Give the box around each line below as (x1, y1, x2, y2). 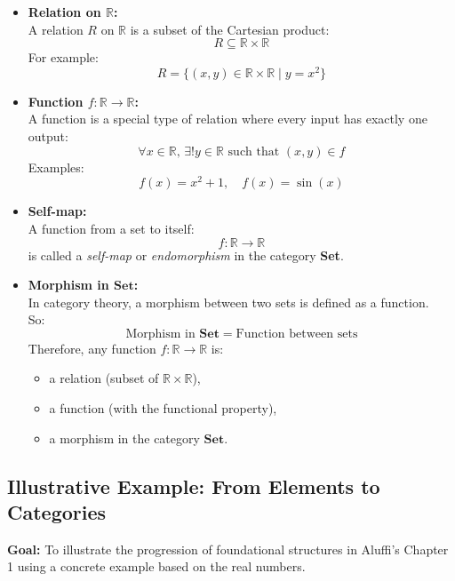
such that (227, 145, 280, 158)
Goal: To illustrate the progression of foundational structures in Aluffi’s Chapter (7, 539, 449, 558)
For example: (28, 48, 99, 67)
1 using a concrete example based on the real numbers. (7, 557, 306, 576)
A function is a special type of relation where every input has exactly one (28, 109, 427, 128)
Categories (7, 498, 107, 526)
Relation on (28, 3, 101, 20)
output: (28, 127, 68, 146)
